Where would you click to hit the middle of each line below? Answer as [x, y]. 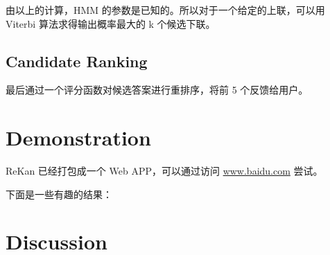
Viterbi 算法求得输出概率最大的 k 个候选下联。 [111, 23]
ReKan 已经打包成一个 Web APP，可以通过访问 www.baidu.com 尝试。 [164, 171]
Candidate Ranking [77, 61]
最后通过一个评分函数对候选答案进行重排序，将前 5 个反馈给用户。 [157, 90]
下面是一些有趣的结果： [59, 194]
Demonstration [78, 138]
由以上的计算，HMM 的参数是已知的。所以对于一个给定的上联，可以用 [165, 10]
